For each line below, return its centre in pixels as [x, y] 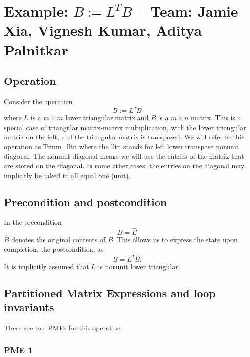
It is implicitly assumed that [46, 266]
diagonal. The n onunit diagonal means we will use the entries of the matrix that [124, 156]
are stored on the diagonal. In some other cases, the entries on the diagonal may [124, 166]
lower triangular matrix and [107, 118]
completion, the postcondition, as [54, 249]
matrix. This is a [216, 118]
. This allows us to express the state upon [175, 239]
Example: [36, 11]
